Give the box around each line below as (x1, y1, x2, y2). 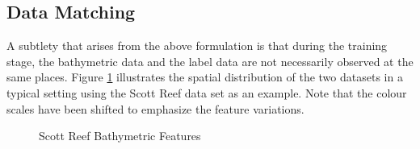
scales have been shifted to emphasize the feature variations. (6, 100, 304, 117)
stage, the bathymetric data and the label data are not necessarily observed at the (6, 52, 414, 69)
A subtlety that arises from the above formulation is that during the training (6, 37, 388, 54)
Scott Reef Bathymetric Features (39, 127, 201, 144)
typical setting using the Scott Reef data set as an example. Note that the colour (6, 84, 407, 101)
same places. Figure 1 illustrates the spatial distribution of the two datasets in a (6, 68, 403, 85)
